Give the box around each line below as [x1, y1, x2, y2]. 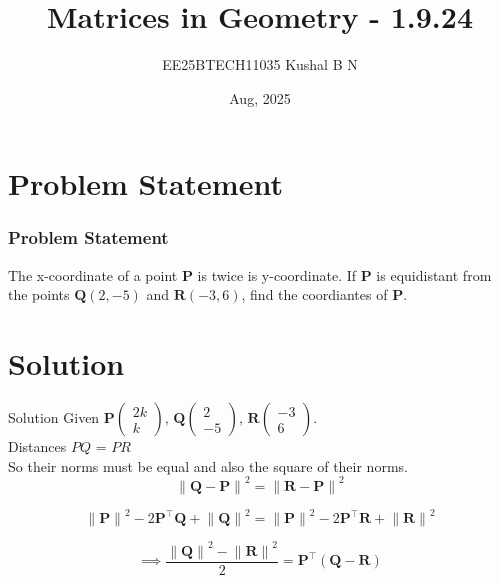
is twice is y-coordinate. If [197, 264, 357, 285]
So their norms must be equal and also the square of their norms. [8, 455, 408, 476]
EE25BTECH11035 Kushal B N [162, 54, 358, 75]
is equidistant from [376, 264, 492, 285]
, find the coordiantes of [241, 284, 388, 305]
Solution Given [8, 407, 100, 428]
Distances [8, 436, 67, 457]
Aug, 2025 [229, 87, 291, 108]
